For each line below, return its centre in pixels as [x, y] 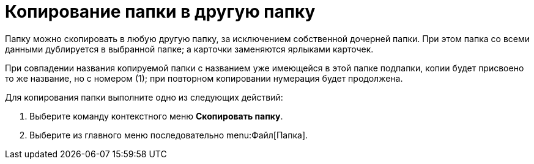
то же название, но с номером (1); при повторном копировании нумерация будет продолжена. [204, 78]
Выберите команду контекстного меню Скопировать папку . [156, 116]
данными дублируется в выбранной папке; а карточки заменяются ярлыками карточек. [189, 49]
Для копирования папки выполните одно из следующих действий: [144, 97]
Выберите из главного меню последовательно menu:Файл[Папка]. [169, 135]
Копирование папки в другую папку [160, 12]
